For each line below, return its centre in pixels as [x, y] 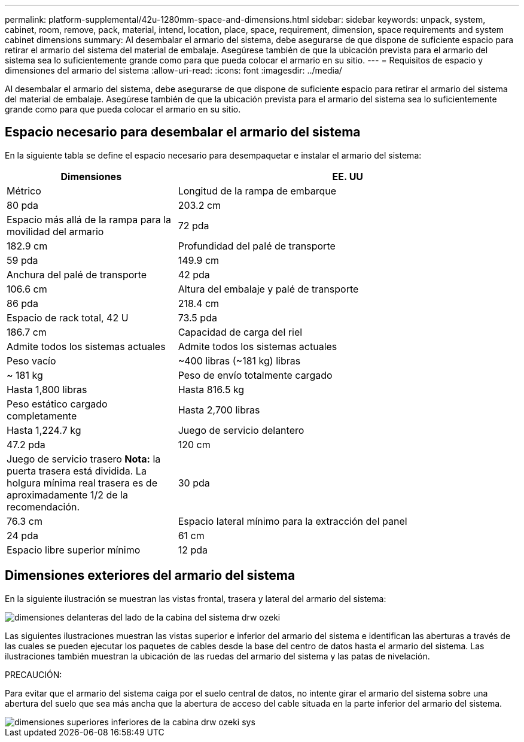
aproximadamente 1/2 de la [67, 495]
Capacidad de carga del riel [240, 332]
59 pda [22, 260]
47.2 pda [26, 444]
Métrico [24, 191]
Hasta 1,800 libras [47, 389]
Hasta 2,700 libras [219, 410]
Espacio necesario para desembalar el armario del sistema [183, 132]
